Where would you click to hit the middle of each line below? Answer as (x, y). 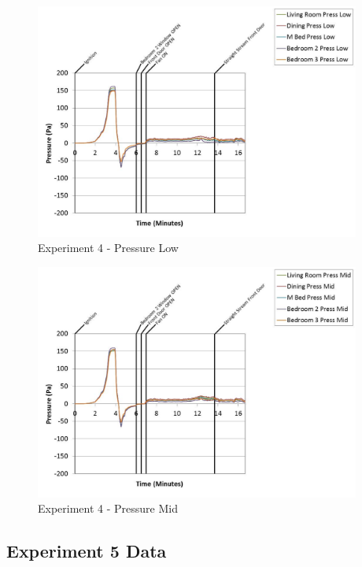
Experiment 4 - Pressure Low (108, 248)
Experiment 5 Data (87, 551)
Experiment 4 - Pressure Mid (108, 508)
